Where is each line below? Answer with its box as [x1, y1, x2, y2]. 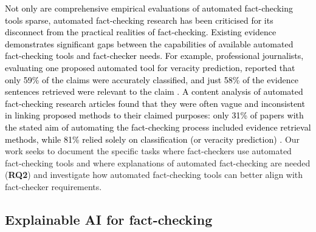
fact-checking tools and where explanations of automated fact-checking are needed [5, 156, 311, 169]
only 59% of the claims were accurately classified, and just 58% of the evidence [5, 73, 298, 86]
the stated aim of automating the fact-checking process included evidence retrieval [5, 120, 311, 133]
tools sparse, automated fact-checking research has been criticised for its [5, 13, 273, 26]
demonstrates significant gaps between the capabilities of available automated [5, 37, 294, 50]
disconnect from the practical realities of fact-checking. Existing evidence [5, 26, 276, 38]
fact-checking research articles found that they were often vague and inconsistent [5, 97, 305, 109]
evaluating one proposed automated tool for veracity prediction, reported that [5, 61, 295, 73]
